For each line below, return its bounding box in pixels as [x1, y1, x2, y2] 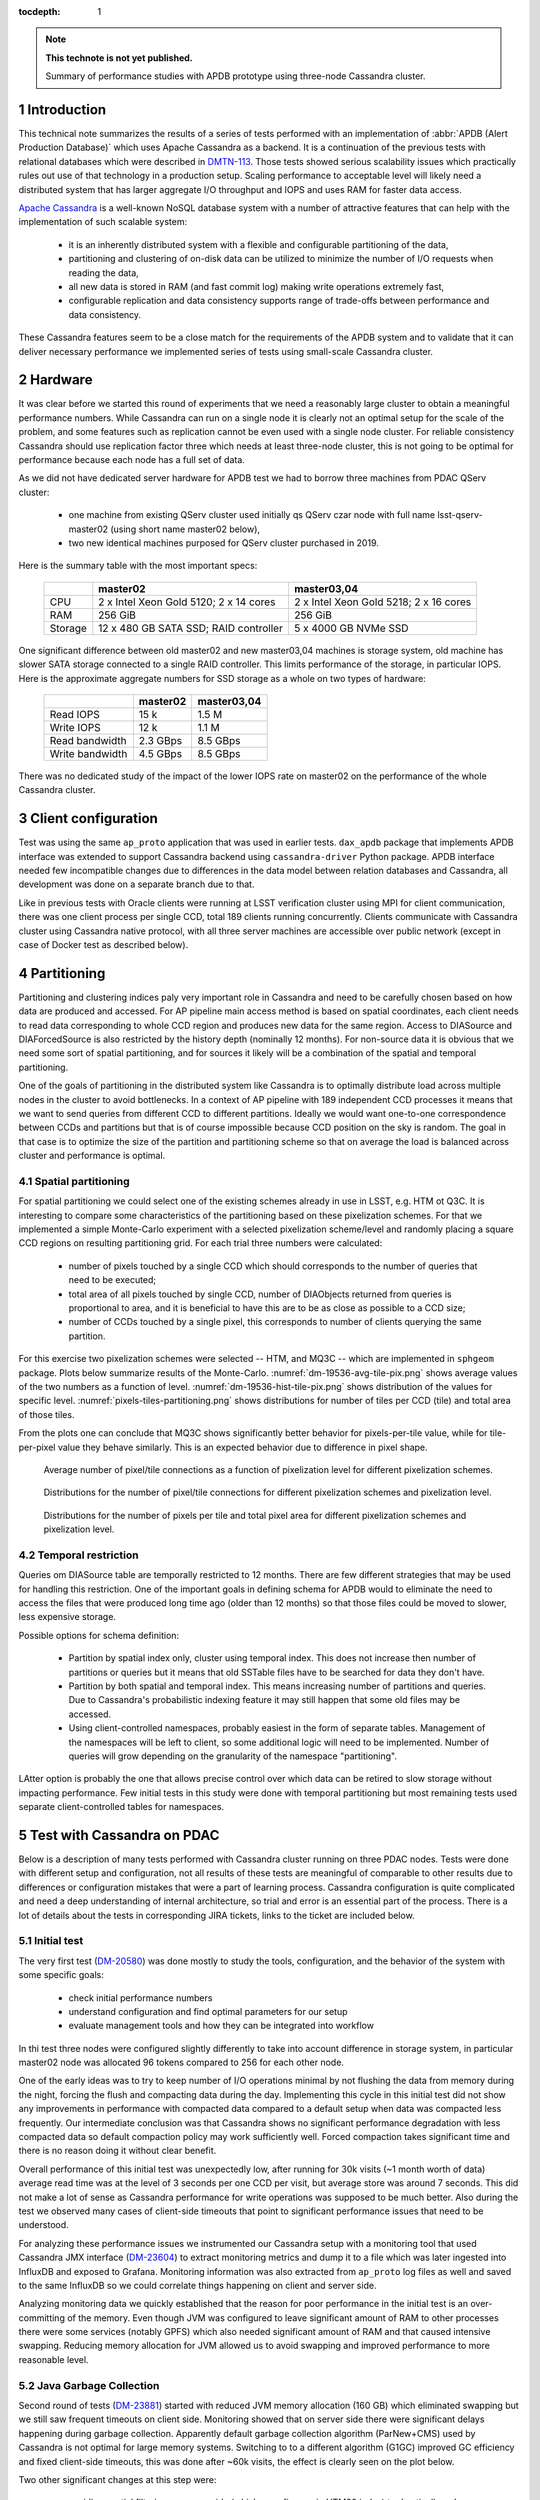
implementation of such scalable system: [18, 216, 188, 228]
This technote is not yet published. [45, 51, 194, 64]
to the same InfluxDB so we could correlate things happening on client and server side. [18, 2279, 377, 2291]
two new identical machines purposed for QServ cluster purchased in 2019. [68, 536, 380, 549]
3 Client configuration [18, 810, 159, 827]
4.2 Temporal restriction [18, 1548, 139, 1562]
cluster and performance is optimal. [18, 1150, 166, 1162]
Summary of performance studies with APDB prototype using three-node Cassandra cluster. [45, 70, 426, 82]
